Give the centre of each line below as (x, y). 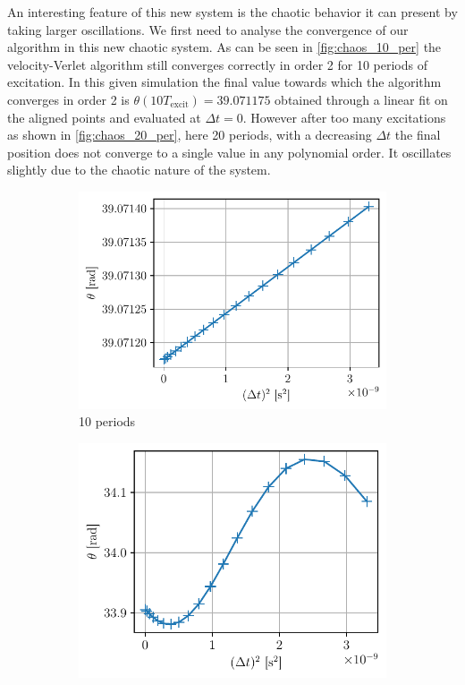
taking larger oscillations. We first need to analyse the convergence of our (208, 29)
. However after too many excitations (344, 117)
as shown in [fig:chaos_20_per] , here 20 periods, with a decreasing (190, 135)
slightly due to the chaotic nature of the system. (139, 170)
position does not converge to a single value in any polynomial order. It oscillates (229, 152)
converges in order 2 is (68, 99)
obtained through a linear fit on (361, 99)
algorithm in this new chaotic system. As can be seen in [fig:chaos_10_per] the (224, 47)
